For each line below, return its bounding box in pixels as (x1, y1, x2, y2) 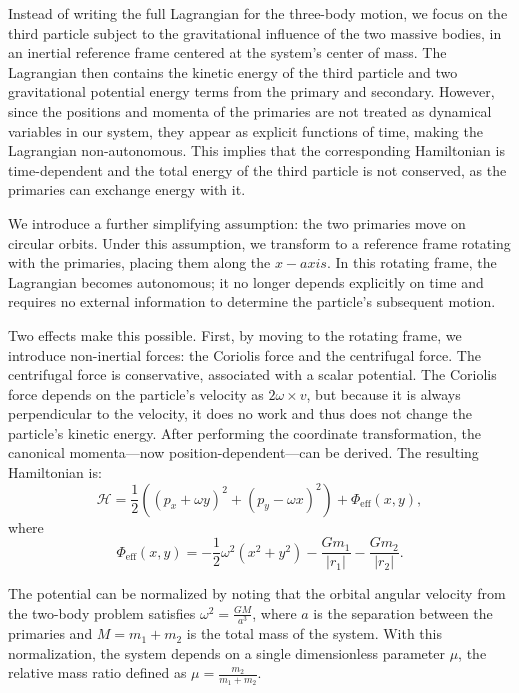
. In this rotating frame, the (326, 252, 497, 273)
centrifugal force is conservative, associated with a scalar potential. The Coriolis (8, 364, 497, 385)
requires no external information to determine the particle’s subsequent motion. (8, 291, 496, 312)
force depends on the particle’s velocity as (8, 383, 264, 404)
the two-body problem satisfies (8, 602, 196, 623)
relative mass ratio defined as (8, 662, 187, 683)
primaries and (8, 623, 93, 644)
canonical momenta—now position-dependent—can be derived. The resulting (8, 442, 479, 463)
